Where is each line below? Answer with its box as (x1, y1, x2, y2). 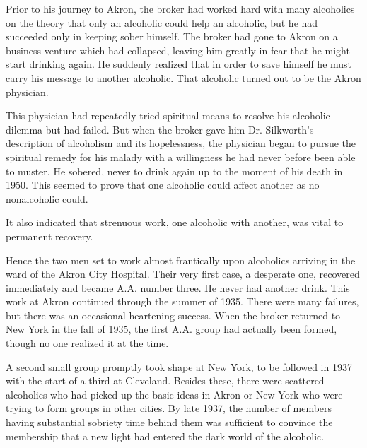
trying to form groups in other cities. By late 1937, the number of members (6, 401, 332, 415)
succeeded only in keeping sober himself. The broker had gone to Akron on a (6, 29, 338, 44)
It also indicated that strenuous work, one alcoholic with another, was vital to (6, 215, 344, 230)
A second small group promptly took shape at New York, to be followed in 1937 (6, 359, 352, 374)
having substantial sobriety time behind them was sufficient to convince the (6, 415, 333, 430)
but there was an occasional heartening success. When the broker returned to (6, 307, 341, 322)
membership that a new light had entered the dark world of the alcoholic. (6, 428, 325, 443)
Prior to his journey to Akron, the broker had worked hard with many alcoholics (6, 1, 355, 16)
